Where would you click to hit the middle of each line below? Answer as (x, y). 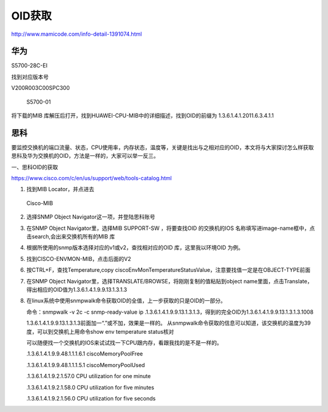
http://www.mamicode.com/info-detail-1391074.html (77, 34)
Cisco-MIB (40, 203)
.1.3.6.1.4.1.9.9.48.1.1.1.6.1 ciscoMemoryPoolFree (85, 354)
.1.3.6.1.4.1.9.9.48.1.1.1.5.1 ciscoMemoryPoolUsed (86, 365)
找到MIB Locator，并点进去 (60, 189)
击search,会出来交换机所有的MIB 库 (71, 237)
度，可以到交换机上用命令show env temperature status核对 (100, 331)
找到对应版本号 (30, 76)
